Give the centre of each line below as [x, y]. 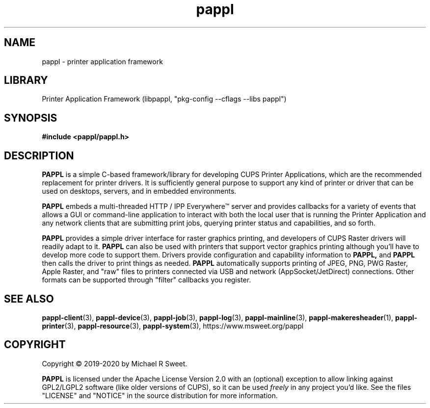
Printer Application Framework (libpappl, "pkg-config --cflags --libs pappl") [164, 99]
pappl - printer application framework [102, 61]
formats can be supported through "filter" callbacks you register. [147, 280]
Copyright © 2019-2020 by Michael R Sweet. [115, 363]
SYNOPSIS [31, 118]
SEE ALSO [29, 299]
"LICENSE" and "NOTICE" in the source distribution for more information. [160, 395]
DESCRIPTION [39, 155]
